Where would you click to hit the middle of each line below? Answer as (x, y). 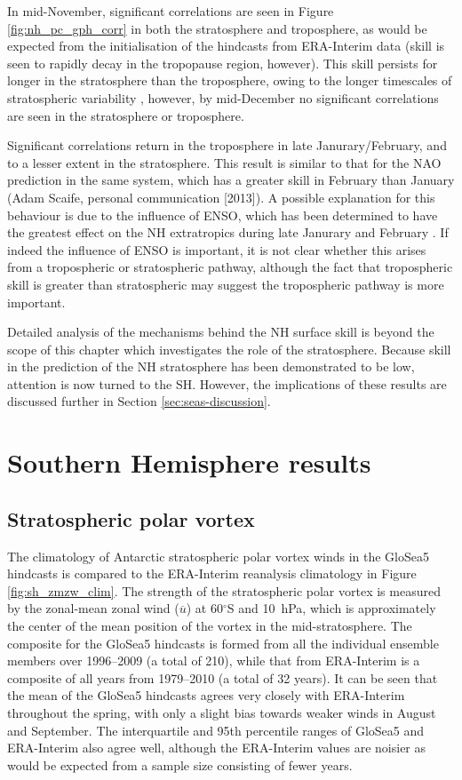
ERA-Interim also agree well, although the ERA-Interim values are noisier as (217, 748)
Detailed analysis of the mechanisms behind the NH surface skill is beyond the (221, 332)
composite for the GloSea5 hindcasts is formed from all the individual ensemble (223, 643)
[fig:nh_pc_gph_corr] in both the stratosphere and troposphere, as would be (217, 28)
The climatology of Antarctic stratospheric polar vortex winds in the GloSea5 (218, 556)
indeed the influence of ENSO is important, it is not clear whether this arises (217, 249)
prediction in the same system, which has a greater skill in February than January (231, 180)
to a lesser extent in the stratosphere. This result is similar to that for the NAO (224, 162)
